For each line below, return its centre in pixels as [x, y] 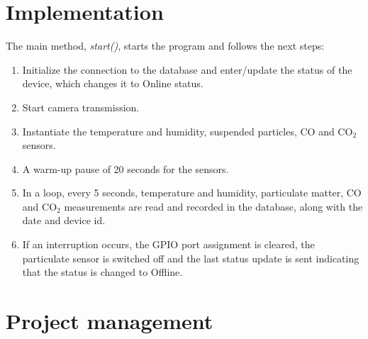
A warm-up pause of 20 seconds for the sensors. [126, 168]
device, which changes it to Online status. [113, 83]
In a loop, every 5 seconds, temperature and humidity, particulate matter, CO [192, 193]
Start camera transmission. [81, 107]
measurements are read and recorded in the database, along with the [213, 206]
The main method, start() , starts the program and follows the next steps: [165, 46]
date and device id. [64, 220]
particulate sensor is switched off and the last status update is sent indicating [191, 258]
